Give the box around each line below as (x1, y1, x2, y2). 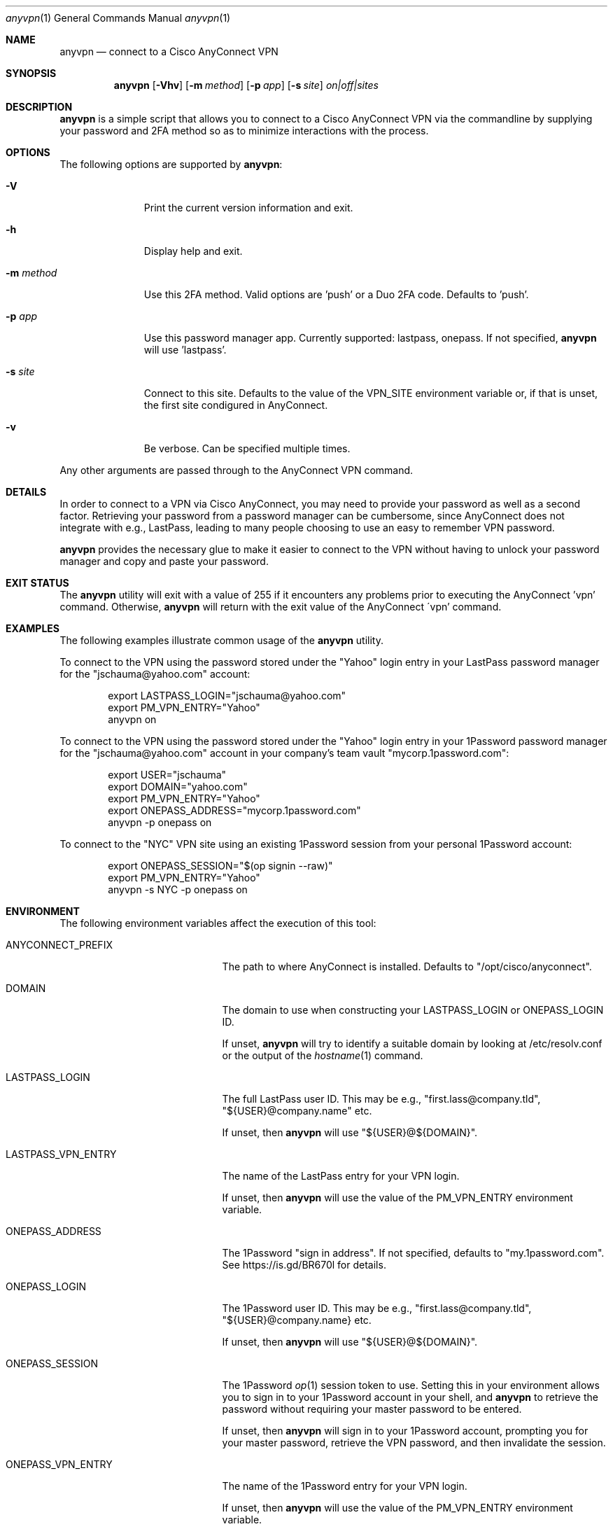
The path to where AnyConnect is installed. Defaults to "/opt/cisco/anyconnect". (222, 961, 592, 972)
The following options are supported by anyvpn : (59, 158, 283, 170)
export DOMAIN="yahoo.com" (108, 781, 248, 793)
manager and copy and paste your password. (59, 555, 269, 567)
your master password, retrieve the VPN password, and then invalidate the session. (222, 1437, 606, 1448)
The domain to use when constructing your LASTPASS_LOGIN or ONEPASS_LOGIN (222, 1004, 604, 1016)
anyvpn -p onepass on (108, 816, 212, 828)
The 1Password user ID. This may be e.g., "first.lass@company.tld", (222, 1302, 532, 1314)
